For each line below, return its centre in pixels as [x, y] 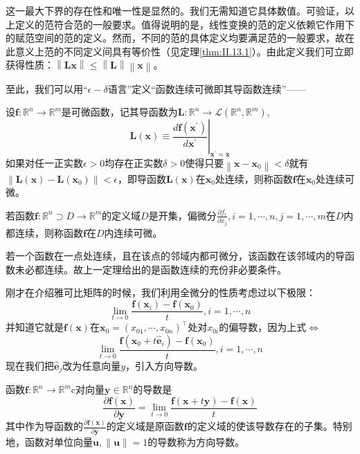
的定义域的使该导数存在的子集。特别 [270, 426]
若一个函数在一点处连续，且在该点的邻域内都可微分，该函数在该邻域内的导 [175, 256]
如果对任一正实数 [44, 163]
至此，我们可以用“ [47, 88]
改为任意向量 [92, 365]
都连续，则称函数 [44, 232]
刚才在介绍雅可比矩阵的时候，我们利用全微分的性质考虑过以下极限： [161, 292]
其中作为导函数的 [44, 426]
